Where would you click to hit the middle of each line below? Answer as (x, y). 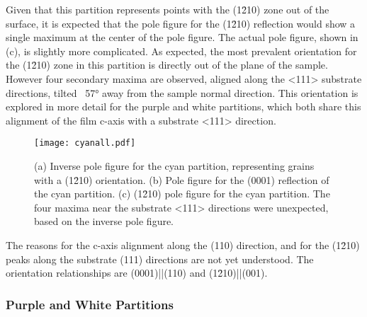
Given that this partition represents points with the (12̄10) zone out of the (168, 9)
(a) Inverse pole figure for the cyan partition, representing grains (174, 166)
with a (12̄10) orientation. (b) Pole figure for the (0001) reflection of (182, 179)
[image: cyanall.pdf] (85, 143)
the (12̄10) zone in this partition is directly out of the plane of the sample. (167, 65)
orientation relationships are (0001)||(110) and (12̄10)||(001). (137, 273)
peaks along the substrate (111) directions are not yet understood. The (160, 259)
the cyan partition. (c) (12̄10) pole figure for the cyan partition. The (182, 194)
